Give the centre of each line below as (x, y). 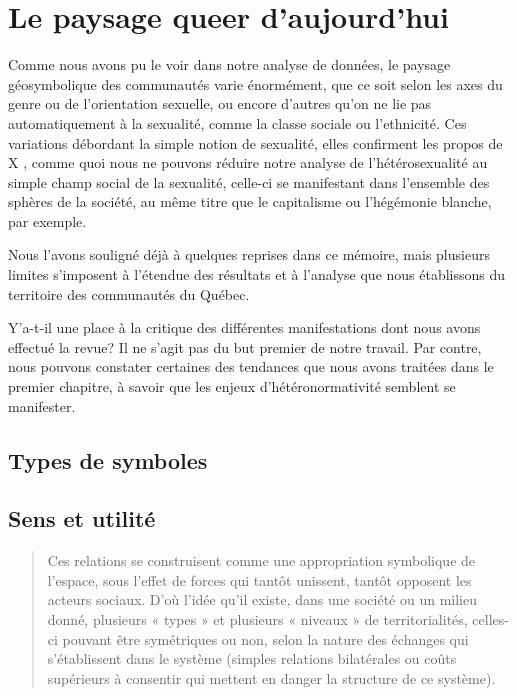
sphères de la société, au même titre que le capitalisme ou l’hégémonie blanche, (250, 201)
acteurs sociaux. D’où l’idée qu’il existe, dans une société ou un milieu (262, 599)
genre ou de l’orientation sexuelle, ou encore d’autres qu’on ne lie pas (220, 103)
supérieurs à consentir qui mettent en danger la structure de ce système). (271, 677)
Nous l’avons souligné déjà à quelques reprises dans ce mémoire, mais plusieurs (249, 254)
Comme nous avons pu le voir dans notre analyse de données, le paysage (229, 64)
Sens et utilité (82, 518)
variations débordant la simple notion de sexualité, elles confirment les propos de (255, 142)
